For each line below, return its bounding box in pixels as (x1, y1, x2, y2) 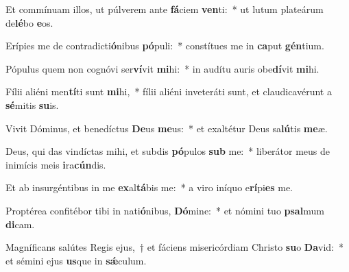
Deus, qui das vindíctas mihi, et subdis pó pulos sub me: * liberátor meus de (5, 144, 330, 158)
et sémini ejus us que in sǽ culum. (5, 253, 147, 267)
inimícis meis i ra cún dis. (5, 157, 106, 171)
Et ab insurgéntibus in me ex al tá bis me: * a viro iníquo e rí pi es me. (5, 180, 293, 195)
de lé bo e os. (5, 15, 53, 29)
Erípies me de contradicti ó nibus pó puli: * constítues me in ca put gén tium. (5, 38, 324, 53)
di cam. (5, 217, 35, 231)
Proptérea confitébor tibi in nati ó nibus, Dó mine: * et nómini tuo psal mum (5, 203, 324, 217)
